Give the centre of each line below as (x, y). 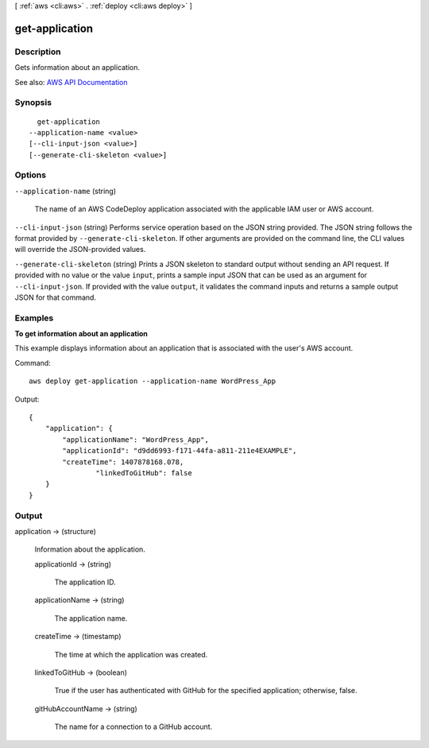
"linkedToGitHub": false (144, 473)
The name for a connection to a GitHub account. (133, 727)
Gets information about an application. (77, 68)
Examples (34, 318)
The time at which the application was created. (131, 654)
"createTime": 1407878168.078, (123, 462)
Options (31, 175)
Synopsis (33, 103)
